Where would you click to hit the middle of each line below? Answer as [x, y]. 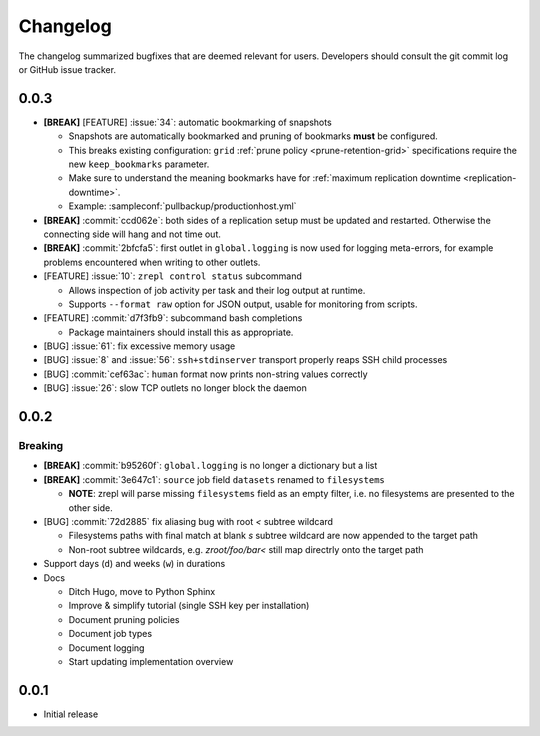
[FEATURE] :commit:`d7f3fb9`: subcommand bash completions [173, 318]
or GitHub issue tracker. [67, 69]
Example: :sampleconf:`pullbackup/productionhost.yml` [182, 206]
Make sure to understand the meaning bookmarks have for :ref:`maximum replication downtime [265, 178]
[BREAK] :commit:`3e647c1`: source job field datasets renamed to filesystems [214, 479]
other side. [91, 507]
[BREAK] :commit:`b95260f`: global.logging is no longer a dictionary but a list [210, 466]
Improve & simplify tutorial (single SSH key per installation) [189, 606]
